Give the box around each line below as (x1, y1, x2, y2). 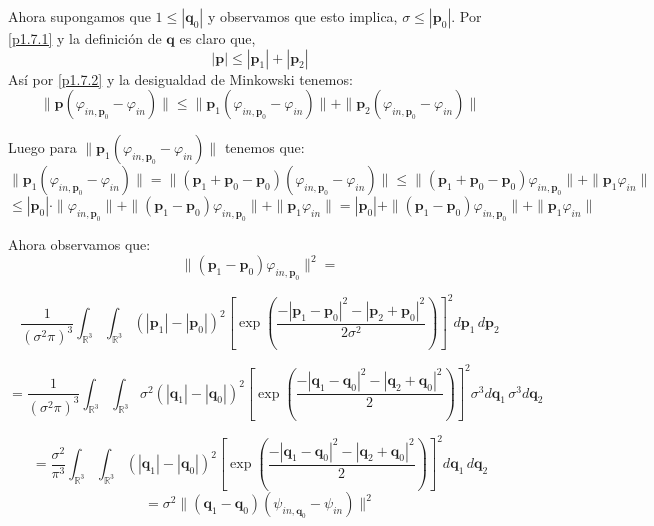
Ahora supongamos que (8, 6, 151, 26)
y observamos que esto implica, (207, 6, 398, 26)
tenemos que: (224, 137, 305, 158)
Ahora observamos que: (8, 233, 151, 254)
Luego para (8, 137, 77, 158)
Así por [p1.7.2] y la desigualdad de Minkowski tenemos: (8, 68, 353, 89)
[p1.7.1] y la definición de (8, 28, 162, 48)
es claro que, (179, 28, 256, 48)
